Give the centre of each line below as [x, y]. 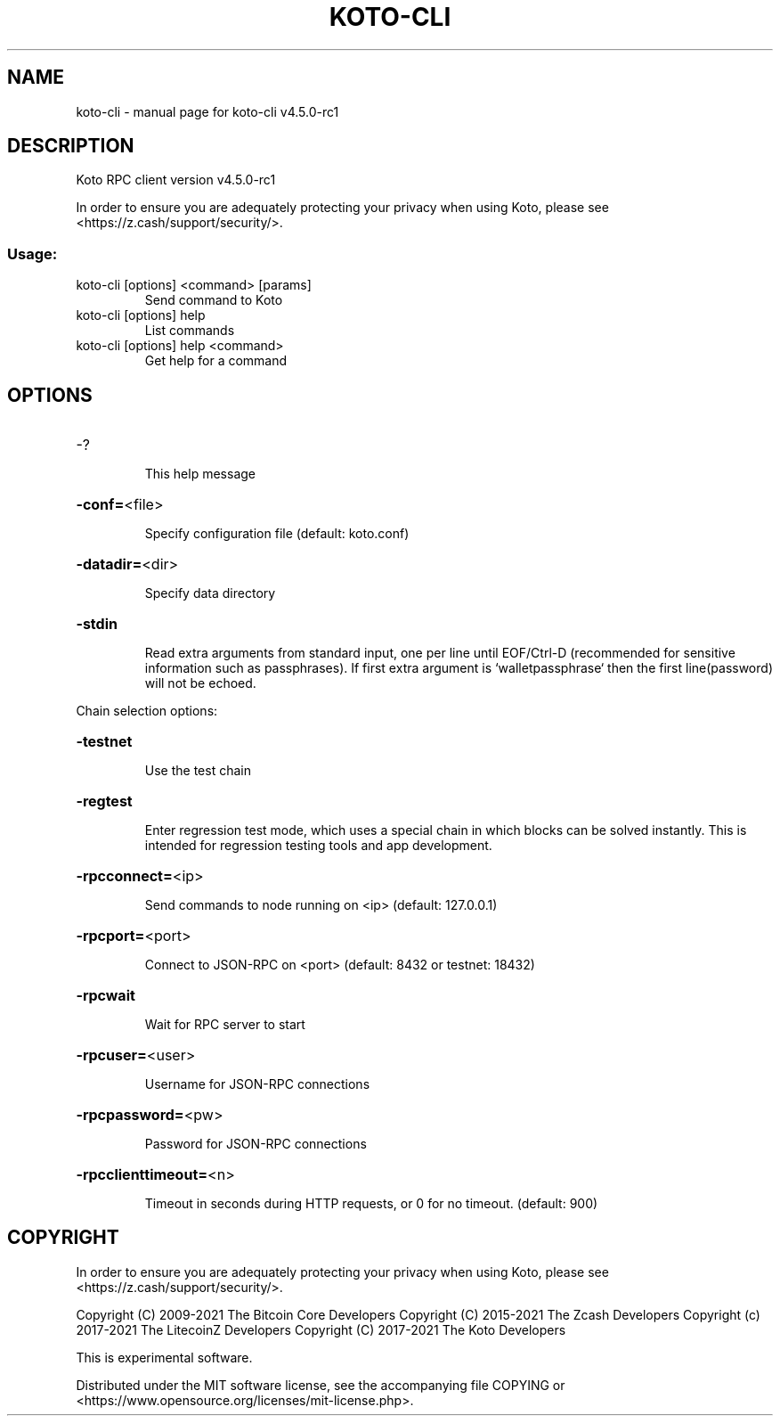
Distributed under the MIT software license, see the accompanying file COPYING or [321, 1385]
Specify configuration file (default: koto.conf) [277, 534]
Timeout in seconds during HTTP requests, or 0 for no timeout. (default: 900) [371, 1204]
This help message [200, 474]
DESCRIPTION [71, 146]
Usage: [32, 254]
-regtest [104, 801]
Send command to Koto [214, 300]
